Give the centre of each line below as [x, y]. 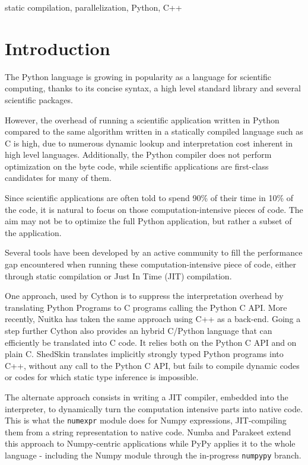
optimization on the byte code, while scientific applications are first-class [137, 166]
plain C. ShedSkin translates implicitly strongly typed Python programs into [144, 354]
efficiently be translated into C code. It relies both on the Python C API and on [151, 342]
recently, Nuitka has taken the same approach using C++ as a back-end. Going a [153, 319]
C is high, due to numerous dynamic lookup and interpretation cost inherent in [149, 143]
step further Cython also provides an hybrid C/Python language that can [139, 330]
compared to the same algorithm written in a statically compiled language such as [154, 131]
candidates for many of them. [58, 178]
